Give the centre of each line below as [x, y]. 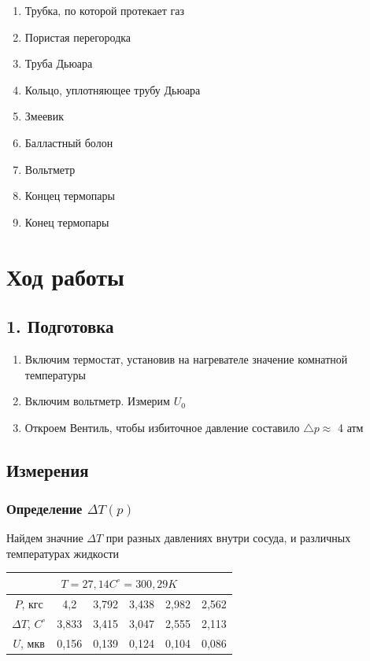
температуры [55, 374]
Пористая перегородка [78, 37]
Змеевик [44, 116]
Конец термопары [67, 222]
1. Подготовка [60, 326]
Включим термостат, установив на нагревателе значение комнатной [186, 358]
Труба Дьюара [59, 63]
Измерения [48, 469]
